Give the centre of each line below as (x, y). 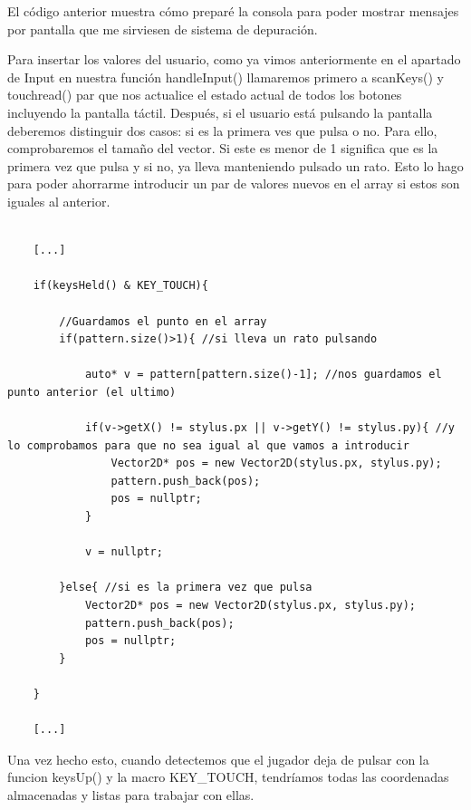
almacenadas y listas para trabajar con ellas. (131, 794)
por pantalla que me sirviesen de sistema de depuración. (163, 29)
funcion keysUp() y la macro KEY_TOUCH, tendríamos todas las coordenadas (228, 777)
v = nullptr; (124, 552)
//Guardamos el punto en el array (163, 321)
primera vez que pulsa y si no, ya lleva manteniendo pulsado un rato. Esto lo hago (235, 165)
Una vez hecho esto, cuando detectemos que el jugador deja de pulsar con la (218, 759)
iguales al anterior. (59, 201)
